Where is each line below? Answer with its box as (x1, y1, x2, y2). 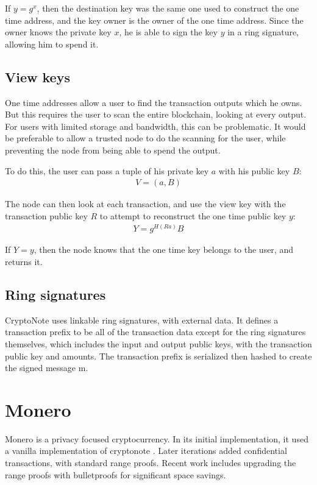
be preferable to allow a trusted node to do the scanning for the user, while (5, 132, 286, 144)
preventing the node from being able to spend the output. (5, 143, 221, 156)
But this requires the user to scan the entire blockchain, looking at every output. (5, 108, 307, 121)
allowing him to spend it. (5, 37, 99, 50)
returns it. (5, 255, 43, 267)
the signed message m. (5, 361, 88, 374)
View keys (5, 67, 70, 86)
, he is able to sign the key (119, 26, 218, 38)
